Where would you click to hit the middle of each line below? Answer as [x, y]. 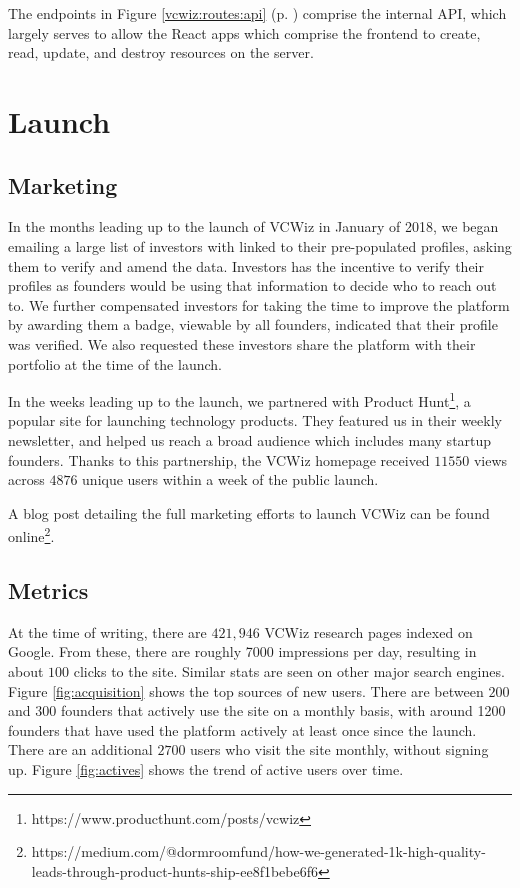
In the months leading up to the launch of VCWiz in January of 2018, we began [253, 226]
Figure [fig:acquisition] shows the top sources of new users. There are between [246, 690]
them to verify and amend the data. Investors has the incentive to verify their [246, 265]
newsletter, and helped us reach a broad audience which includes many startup [250, 439]
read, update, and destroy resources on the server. [161, 52]
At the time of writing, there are [107, 631]
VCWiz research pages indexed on [368, 631]
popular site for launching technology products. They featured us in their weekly [255, 420]
